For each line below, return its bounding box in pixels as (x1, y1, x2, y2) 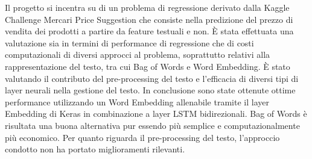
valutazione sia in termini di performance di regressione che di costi (5, 36, 254, 49)
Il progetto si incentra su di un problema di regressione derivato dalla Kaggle (5, 1, 290, 13)
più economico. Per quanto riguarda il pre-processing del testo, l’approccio (5, 131, 280, 143)
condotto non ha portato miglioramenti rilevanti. (5, 143, 185, 155)
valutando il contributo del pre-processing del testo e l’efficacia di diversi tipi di (5, 72, 299, 84)
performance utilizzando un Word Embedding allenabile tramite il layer (5, 95, 269, 108)
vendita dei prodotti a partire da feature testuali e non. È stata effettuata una (5, 25, 294, 37)
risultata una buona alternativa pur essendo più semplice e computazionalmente (5, 119, 300, 131)
